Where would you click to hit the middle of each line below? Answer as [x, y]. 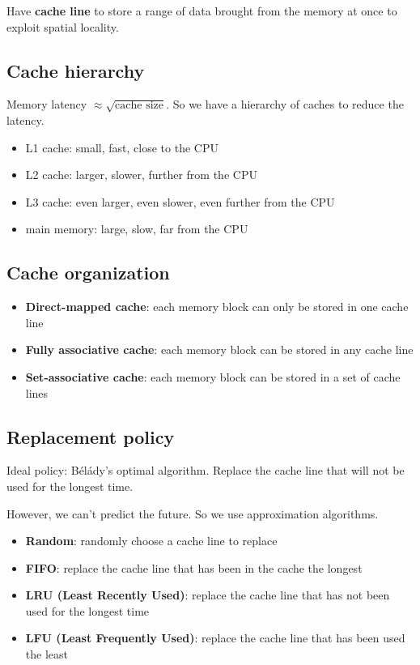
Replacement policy [91, 436]
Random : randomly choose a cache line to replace [151, 541]
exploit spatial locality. [63, 26]
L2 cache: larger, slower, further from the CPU [141, 175]
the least [47, 654]
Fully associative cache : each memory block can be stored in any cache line [219, 350]
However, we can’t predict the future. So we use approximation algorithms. [193, 513]
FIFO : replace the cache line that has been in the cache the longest [194, 567]
